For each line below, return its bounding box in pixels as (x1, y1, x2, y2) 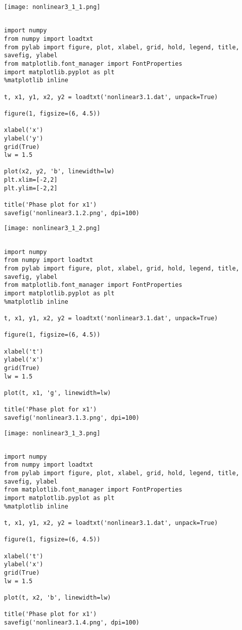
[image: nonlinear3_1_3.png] (4, 429, 101, 437)
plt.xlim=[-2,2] (4, 176, 58, 184)
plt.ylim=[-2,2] (4, 184, 58, 192)
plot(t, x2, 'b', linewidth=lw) (4, 594, 111, 601)
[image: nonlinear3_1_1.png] (4, 3, 101, 10)
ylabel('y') (4, 134, 43, 142)
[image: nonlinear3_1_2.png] (4, 225, 101, 232)
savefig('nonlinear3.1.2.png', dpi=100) (4, 209, 140, 217)
